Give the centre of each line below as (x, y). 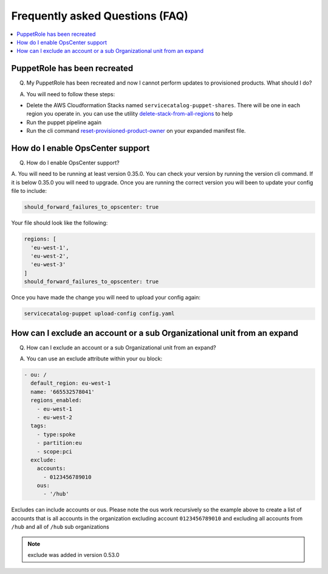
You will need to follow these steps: (71, 94)
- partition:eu (59, 443)
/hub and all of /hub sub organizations (60, 527)
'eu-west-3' (48, 264)
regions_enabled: (56, 401)
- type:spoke (56, 434)
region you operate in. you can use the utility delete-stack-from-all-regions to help (130, 114)
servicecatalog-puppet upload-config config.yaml (99, 314)
